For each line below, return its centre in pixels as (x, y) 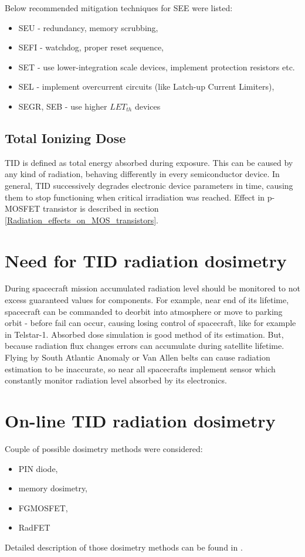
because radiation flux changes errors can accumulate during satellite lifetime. (145, 346)
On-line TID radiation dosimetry (140, 420)
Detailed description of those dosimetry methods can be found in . (124, 547)
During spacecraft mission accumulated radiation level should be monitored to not (152, 288)
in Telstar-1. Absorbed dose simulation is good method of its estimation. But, (144, 334)
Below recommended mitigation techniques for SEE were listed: (119, 8)
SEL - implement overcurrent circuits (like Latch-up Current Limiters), (146, 86)
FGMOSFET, (43, 507)
